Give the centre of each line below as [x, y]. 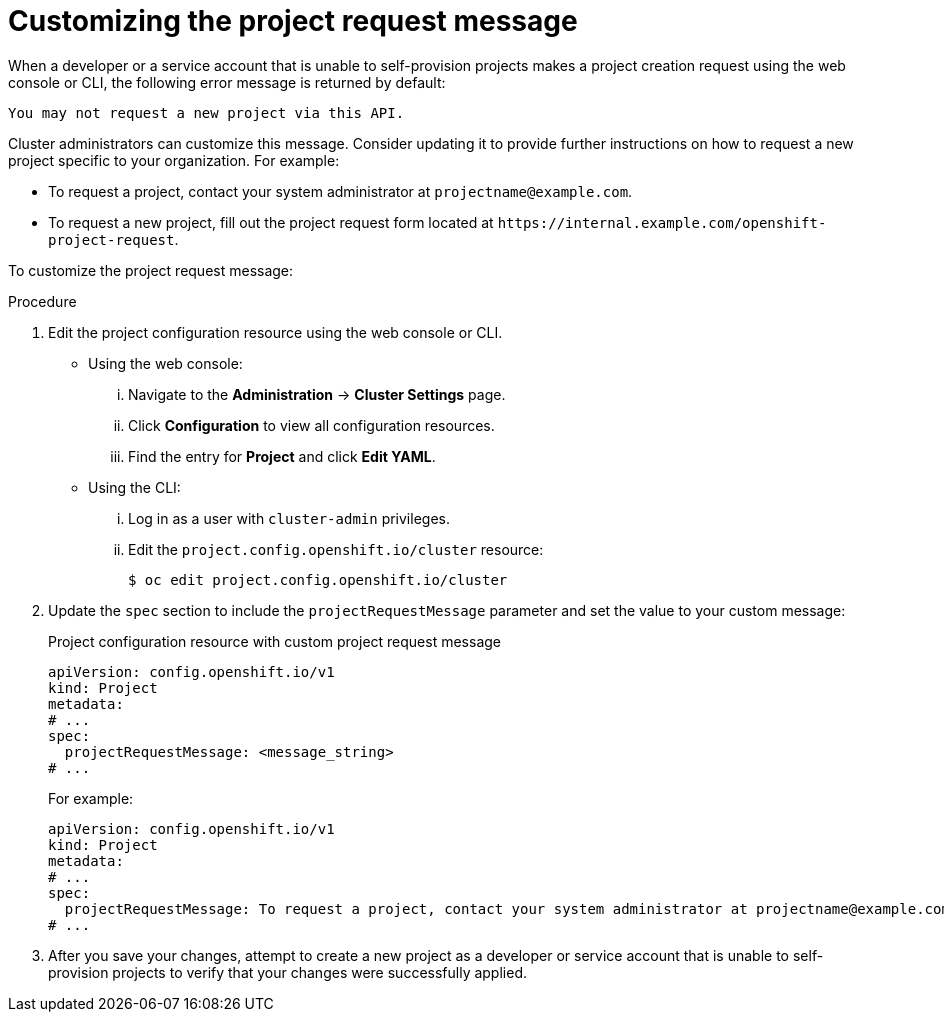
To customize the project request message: [151, 270]
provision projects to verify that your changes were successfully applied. [287, 972]
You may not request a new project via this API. [206, 112]
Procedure [42, 301]
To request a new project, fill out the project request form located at [271, 222]
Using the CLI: [134, 487]
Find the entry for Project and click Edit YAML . [282, 456]
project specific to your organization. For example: [174, 160]
